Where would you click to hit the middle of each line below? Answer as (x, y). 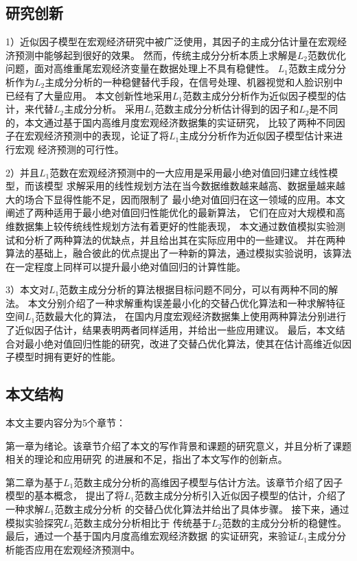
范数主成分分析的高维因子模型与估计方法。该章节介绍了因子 (208, 482)
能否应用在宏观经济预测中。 (77, 549)
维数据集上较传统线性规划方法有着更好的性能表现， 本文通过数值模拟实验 (171, 226)
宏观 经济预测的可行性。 (69, 149)
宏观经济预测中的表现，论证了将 (96, 136)
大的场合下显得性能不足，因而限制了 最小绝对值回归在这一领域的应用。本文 (175, 199)
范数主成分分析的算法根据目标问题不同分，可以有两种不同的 (194, 289)
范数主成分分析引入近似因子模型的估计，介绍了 (240, 495)
